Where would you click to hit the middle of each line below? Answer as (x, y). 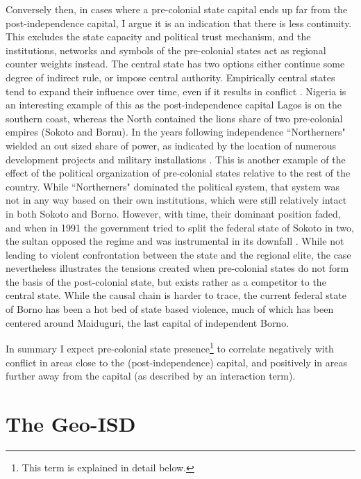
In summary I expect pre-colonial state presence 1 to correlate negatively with (170, 347)
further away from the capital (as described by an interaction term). (151, 376)
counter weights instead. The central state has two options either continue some (175, 64)
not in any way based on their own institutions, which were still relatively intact (176, 200)
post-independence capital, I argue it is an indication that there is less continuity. (179, 23)
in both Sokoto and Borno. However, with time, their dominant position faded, (173, 213)
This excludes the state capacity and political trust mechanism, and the (158, 36)
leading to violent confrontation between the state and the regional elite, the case (178, 254)
